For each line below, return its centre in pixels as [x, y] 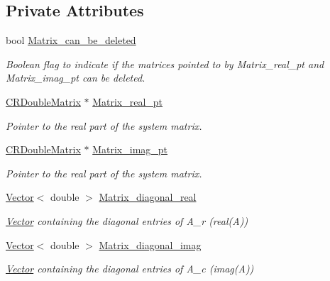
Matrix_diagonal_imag [150, 244]
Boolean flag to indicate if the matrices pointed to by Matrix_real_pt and [165, 64]
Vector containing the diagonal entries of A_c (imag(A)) [130, 269]
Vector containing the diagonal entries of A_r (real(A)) [127, 220]
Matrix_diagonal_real [148, 197]
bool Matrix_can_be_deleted [71, 40]
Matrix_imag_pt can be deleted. [76, 78]
